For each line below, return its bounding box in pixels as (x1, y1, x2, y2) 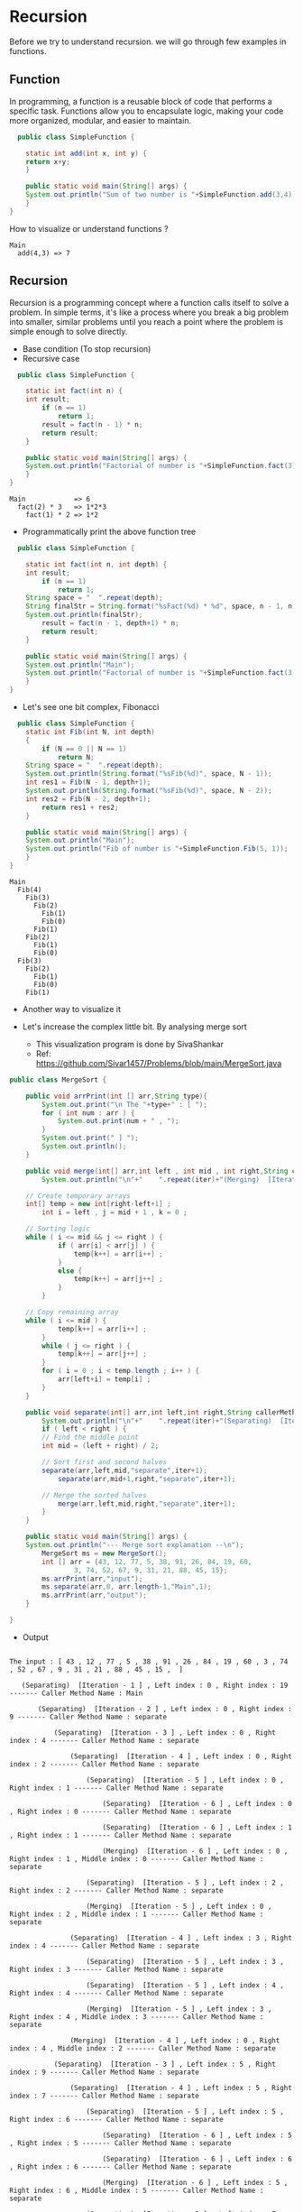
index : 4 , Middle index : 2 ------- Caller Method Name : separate (9, 2043, 277, 2053)
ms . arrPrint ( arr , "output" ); (41, 1590, 147, 1600)
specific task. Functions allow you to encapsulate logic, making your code (9, 106, 284, 116)
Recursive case (22, 353, 80, 364)
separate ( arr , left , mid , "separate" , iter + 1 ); (41, 1466, 207, 1475)
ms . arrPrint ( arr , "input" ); (41, 1574, 143, 1583)
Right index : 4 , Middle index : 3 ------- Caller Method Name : (9, 2012, 264, 2022)
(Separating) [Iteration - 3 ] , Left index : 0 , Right (53, 1728, 277, 1737)
